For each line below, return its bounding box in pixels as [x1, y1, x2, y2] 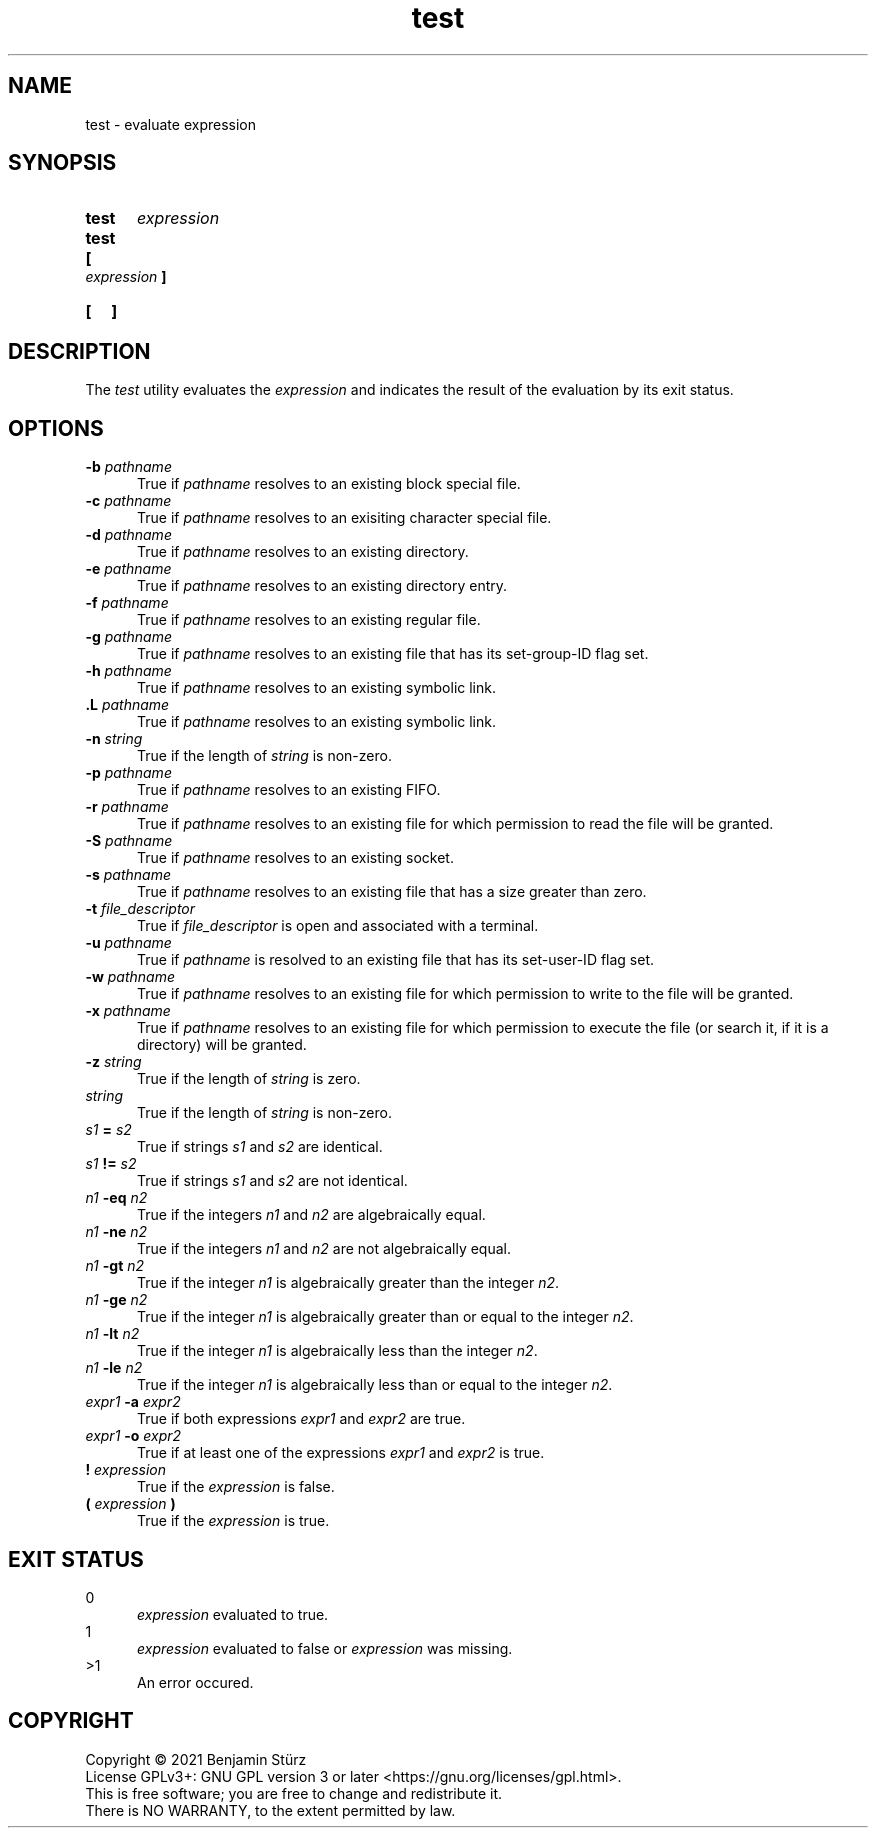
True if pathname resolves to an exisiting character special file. [137, 509, 552, 527]
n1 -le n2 [85, 1359, 143, 1377]
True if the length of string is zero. [137, 1070, 361, 1088]
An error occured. [137, 1673, 254, 1691]
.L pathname [85, 696, 170, 714]
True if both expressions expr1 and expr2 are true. [137, 1410, 466, 1428]
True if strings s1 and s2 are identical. [137, 1138, 383, 1156]
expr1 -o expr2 [85, 1427, 182, 1445]
